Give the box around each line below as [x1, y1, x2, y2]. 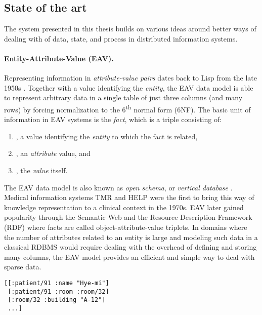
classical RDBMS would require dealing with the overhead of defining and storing [4, 242, 257, 252]
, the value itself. [16, 165, 68, 175]
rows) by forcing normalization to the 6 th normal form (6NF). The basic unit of [4, 102, 251, 114]
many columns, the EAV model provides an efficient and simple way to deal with [4, 251, 255, 262]
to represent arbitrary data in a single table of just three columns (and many [4, 92, 243, 103]
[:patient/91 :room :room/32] [8, 288, 109, 295]
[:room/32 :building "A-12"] [8, 296, 106, 304]
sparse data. [4, 261, 41, 272]
